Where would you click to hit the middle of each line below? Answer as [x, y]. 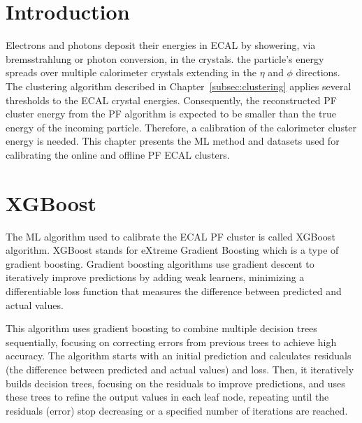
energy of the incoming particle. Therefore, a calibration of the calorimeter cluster [181, 127]
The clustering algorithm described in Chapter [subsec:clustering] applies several [179, 86]
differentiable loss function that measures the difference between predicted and [174, 291]
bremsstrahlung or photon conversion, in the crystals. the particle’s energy [165, 58]
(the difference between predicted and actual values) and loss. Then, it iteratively [180, 369]
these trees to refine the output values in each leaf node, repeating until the [167, 397]
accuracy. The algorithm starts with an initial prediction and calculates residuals [179, 356]
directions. [318, 72]
